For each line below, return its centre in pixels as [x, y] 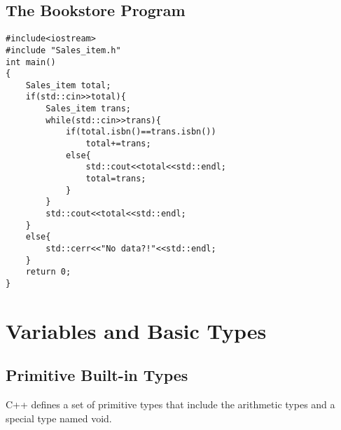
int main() [31, 62]
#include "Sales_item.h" [63, 50]
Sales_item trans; [88, 109]
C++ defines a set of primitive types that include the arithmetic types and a [170, 404]
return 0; [48, 272]
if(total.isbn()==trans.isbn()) [141, 132]
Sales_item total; [68, 85]
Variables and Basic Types [136, 330]
